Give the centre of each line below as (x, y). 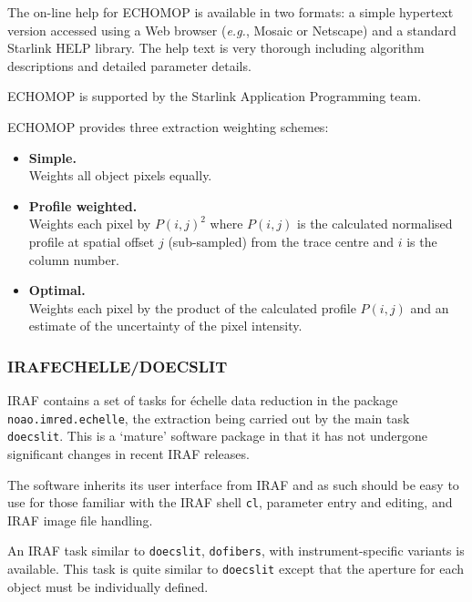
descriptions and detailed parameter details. (129, 65)
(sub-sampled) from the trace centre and (281, 241)
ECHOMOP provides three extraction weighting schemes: (168, 126)
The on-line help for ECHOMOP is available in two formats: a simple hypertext (231, 12)
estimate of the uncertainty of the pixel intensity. (165, 326)
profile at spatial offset (92, 241)
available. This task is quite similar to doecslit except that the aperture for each (236, 569)
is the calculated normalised (375, 224)
